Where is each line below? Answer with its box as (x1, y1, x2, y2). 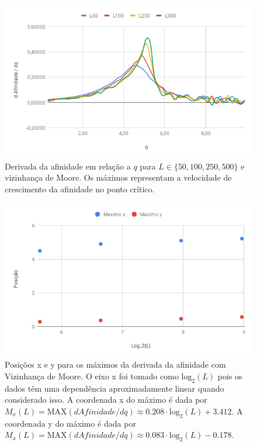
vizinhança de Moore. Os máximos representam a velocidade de (5, 171, 232, 184)
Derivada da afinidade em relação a (5, 160, 131, 172)
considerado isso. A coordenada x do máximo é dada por (5, 393, 207, 406)
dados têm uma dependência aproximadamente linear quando (5, 382, 224, 394)
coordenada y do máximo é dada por (5, 417, 136, 429)
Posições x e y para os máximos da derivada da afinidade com (5, 358, 226, 371)
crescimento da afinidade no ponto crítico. (5, 182, 155, 195)
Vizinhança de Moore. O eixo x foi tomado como (5, 369, 179, 382)
